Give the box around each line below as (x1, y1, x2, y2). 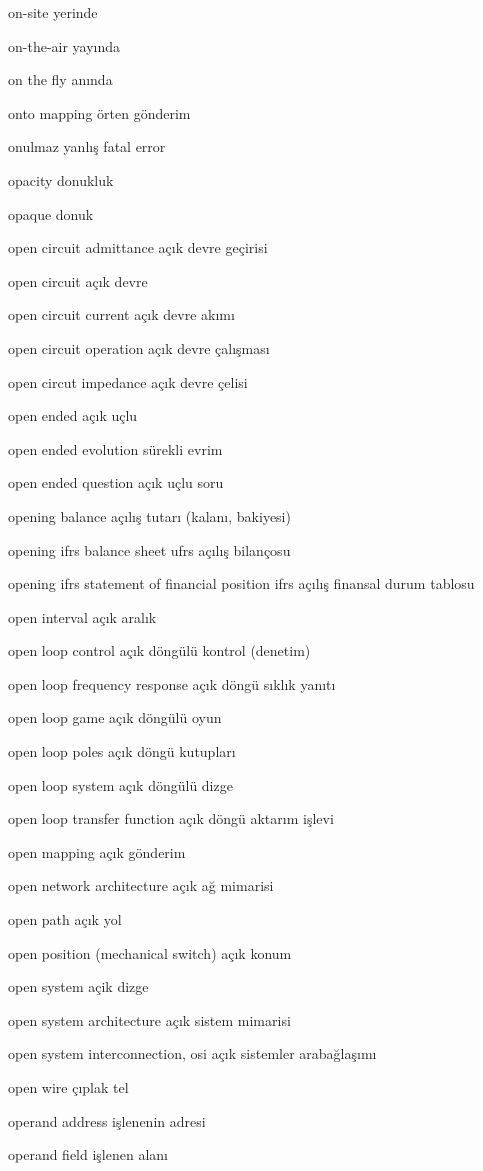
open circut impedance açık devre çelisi (8, 371, 248, 392)
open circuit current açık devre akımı (8, 304, 235, 325)
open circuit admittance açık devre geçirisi (8, 237, 268, 258)
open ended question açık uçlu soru (8, 472, 224, 493)
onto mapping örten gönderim (8, 102, 191, 123)
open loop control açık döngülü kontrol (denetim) (8, 640, 311, 661)
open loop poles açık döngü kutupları (8, 741, 236, 762)
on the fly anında (8, 69, 113, 90)
